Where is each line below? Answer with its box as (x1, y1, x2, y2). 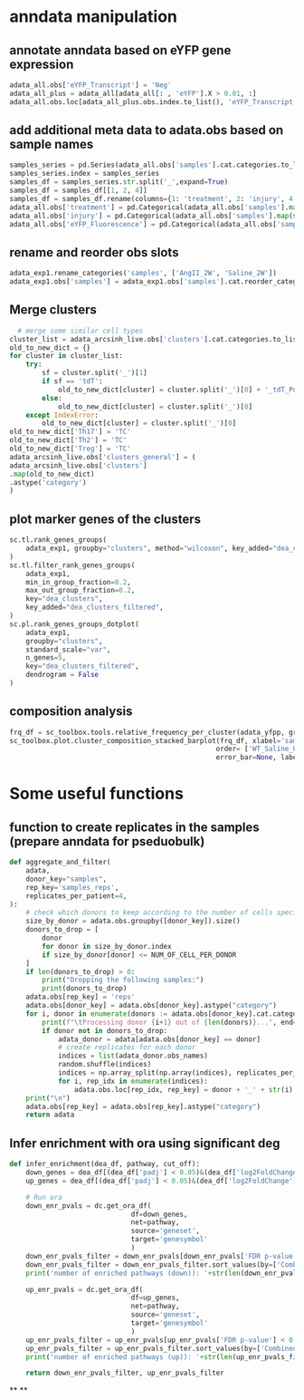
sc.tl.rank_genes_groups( (9, 536, 107, 545)
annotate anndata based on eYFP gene (9, 43, 232, 58)
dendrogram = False (25, 671, 100, 680)
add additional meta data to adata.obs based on (9, 122, 284, 138)
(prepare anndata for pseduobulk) (9, 834, 205, 849)
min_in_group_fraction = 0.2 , (25, 577, 131, 586)
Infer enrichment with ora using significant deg (9, 1135, 280, 1151)
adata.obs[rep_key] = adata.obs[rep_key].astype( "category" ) (25, 1102, 261, 1111)
